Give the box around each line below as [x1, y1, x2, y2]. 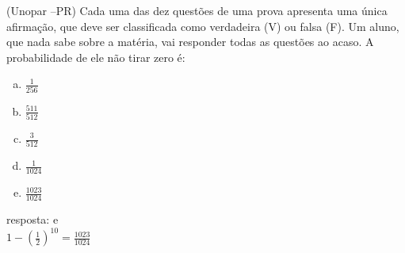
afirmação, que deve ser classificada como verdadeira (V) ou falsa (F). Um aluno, [6, 17, 399, 34]
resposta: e [6, 210, 59, 227]
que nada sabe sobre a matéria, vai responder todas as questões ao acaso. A [6, 33, 374, 50]
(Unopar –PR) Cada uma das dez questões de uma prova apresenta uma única [6, 2, 388, 18]
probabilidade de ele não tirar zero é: [6, 48, 185, 65]
